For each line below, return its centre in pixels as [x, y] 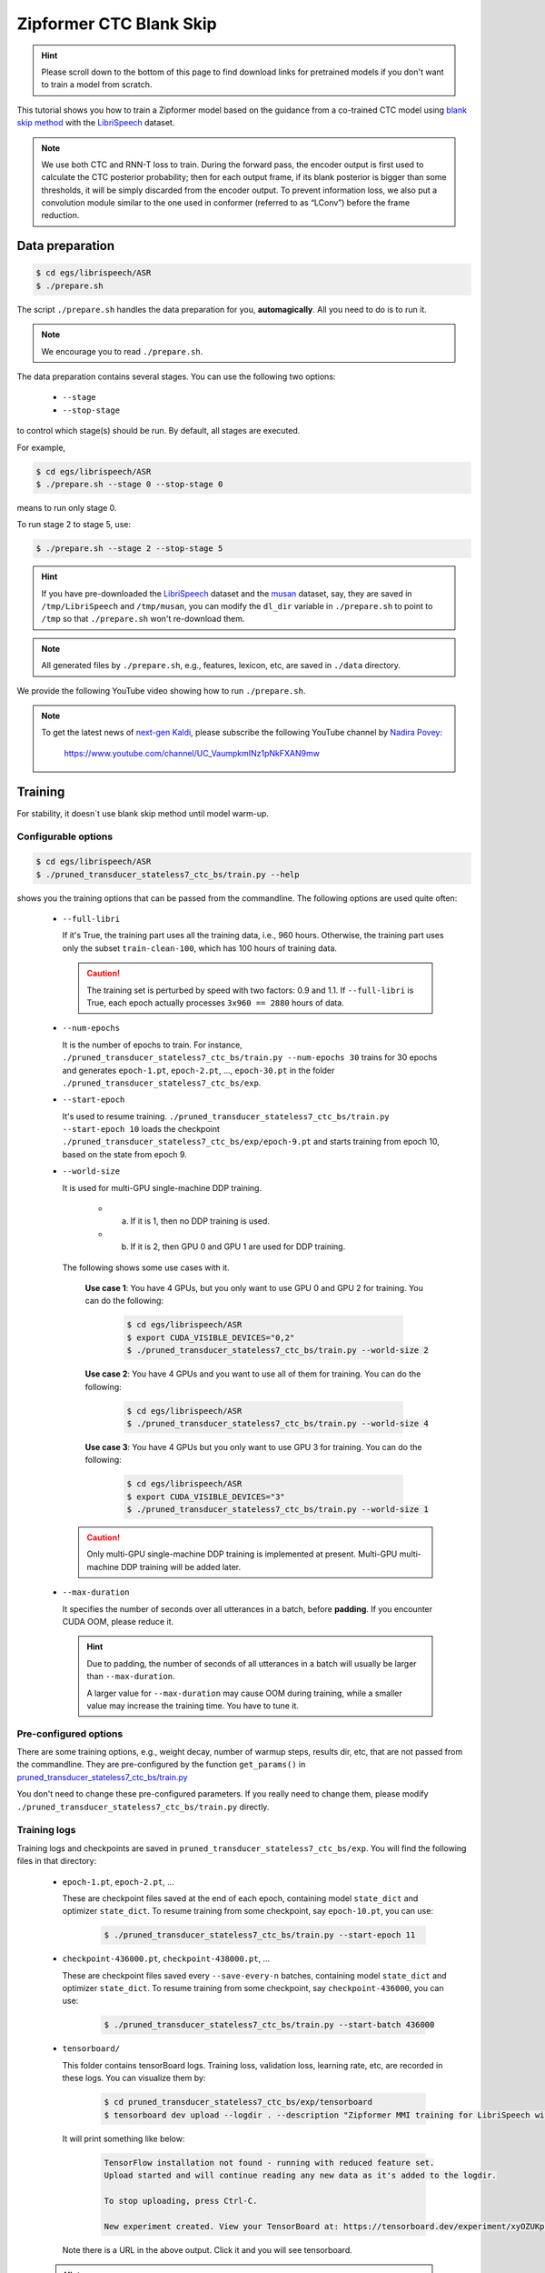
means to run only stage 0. [67, 507]
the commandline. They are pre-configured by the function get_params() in [161, 1765]
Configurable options [65, 836]
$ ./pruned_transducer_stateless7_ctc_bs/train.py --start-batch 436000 [269, 2025]
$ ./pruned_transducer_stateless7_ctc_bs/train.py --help [168, 874]
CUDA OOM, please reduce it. [118, 1621]
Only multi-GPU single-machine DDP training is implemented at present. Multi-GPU [242, 1554]
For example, [41, 447]
